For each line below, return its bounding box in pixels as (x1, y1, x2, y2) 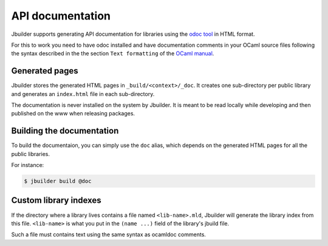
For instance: (11, 162, 44, 169)
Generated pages (11, 66, 78, 76)
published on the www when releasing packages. (11, 110, 135, 117)
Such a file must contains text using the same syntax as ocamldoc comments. (11, 231, 207, 238)
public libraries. (11, 150, 50, 157)
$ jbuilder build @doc (24, 178, 92, 185)
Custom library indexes (11, 195, 101, 206)
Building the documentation (11, 126, 119, 136)
